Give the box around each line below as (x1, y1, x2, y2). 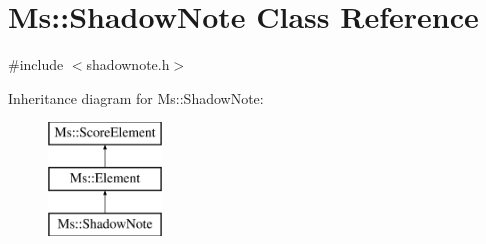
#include (8, 54, 64, 75)
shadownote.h (86, 54, 170, 75)
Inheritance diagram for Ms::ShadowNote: (8, 87, 264, 108)
